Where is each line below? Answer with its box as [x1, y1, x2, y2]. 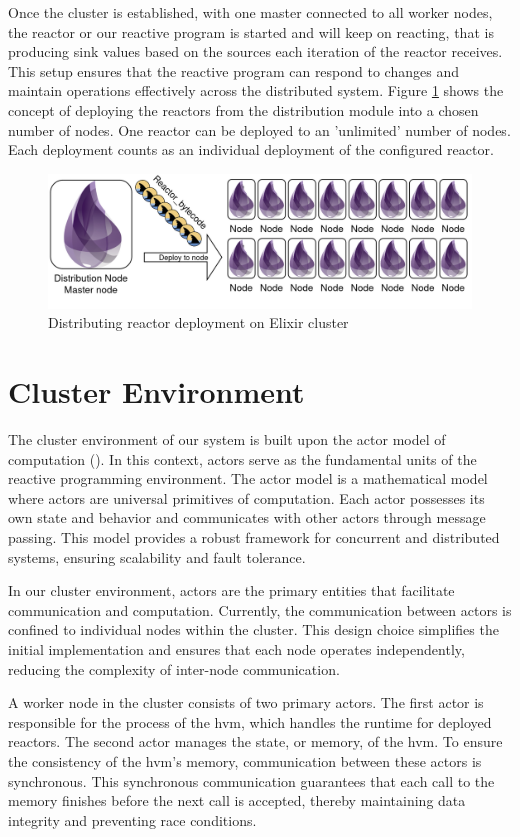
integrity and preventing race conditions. [8, 809, 257, 830]
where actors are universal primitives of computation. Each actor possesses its [8, 487, 485, 508]
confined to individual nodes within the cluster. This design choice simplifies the [8, 619, 499, 640]
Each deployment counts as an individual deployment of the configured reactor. [8, 139, 494, 160]
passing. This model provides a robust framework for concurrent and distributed [8, 527, 500, 548]
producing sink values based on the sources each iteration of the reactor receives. [8, 41, 503, 62]
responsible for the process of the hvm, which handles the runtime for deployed [8, 711, 492, 732]
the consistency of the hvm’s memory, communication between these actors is [8, 750, 482, 771]
